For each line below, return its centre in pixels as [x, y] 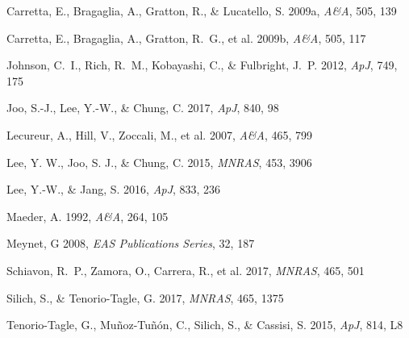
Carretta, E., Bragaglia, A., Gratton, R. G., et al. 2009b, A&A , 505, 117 [186, 38]
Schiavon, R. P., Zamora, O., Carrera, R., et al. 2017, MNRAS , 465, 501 [186, 270]
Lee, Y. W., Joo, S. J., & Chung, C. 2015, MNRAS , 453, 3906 [159, 162]
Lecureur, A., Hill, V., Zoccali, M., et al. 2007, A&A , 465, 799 [160, 134]
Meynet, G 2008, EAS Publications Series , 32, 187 [131, 243]
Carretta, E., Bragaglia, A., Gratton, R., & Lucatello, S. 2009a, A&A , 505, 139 [202, 10]
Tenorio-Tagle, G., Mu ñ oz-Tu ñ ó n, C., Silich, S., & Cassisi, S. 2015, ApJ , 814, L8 [205, 325]
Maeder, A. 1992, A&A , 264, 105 [88, 216]
